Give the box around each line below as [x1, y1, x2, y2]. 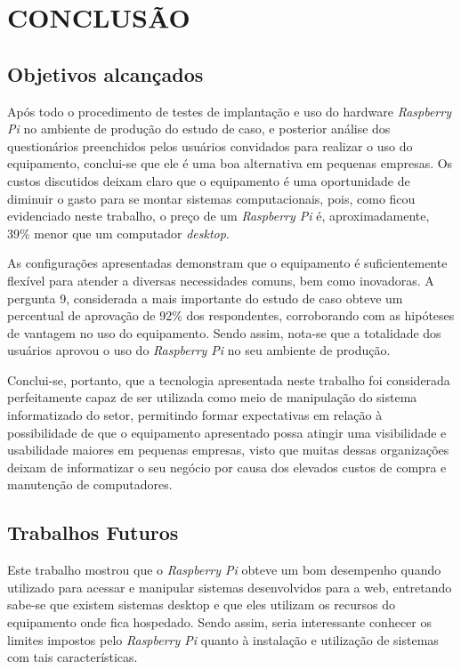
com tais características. [7, 648, 138, 666]
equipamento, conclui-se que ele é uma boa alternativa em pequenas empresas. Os [7, 154, 453, 173]
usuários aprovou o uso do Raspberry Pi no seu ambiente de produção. [7, 341, 391, 359]
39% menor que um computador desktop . [7, 223, 230, 242]
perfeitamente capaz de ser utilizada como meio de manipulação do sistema [7, 388, 417, 407]
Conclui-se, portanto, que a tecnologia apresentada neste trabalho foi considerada [7, 370, 450, 389]
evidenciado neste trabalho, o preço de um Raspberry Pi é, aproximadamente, [7, 206, 430, 225]
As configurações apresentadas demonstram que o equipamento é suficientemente [7, 254, 448, 272]
